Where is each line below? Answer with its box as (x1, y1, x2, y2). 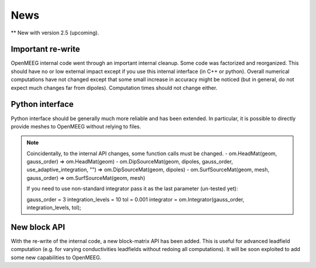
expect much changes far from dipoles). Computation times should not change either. (11, 84, 218, 91)
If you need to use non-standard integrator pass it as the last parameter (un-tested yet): (26, 185, 238, 192)
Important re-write (11, 44, 80, 54)
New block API (11, 222, 66, 232)
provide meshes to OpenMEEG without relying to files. (11, 123, 142, 130)
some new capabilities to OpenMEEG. (11, 254, 102, 261)
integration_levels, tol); (26, 204, 81, 211)
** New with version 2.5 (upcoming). (11, 29, 99, 36)
